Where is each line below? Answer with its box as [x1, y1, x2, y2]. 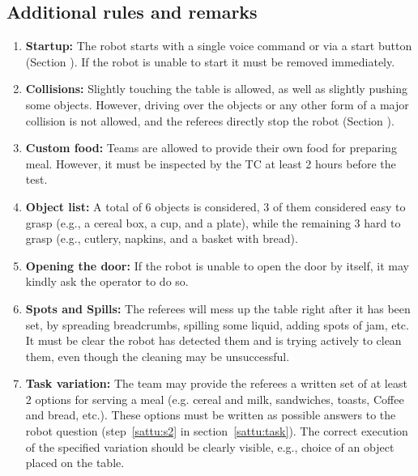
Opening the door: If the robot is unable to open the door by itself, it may [25, 257, 410, 274]
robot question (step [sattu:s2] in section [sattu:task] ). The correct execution [25, 423, 408, 440]
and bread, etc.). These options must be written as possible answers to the [25, 406, 396, 423]
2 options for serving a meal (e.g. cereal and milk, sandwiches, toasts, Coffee [25, 390, 404, 407]
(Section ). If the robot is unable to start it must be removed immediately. [25, 53, 395, 70]
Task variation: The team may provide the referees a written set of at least [25, 375, 407, 392]
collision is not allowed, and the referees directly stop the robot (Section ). [25, 112, 395, 129]
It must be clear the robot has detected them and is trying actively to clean [25, 332, 402, 349]
